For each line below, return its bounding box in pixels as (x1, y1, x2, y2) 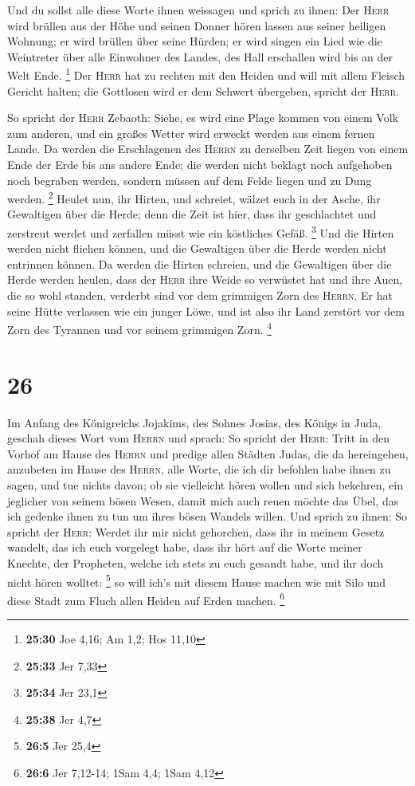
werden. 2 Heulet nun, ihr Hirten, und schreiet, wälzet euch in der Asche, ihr (7, 188, 381, 206)
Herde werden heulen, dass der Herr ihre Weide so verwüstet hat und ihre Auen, (7, 271, 403, 288)
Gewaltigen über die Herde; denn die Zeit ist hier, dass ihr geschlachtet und (7, 206, 377, 222)
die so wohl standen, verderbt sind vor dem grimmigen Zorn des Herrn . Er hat (7, 287, 393, 304)
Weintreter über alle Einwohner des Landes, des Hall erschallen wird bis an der (7, 48, 393, 65)
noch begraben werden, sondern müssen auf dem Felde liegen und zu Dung (7, 171, 372, 188)
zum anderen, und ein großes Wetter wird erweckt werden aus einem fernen (7, 124, 375, 141)
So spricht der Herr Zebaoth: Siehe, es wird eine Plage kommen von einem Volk (7, 109, 398, 126)
